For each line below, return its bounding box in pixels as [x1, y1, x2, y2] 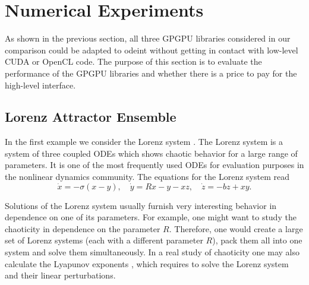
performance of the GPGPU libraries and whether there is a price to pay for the [5, 66, 297, 79]
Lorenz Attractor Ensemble [5, 107, 176, 126]
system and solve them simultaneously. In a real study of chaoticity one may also [5, 246, 299, 258]
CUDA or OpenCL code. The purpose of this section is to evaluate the [5, 55, 262, 68]
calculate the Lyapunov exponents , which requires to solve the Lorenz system [5, 257, 289, 270]
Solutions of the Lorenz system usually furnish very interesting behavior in [5, 199, 277, 211]
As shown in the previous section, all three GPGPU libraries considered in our [5, 32, 291, 45]
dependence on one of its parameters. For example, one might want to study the [5, 211, 297, 223]
